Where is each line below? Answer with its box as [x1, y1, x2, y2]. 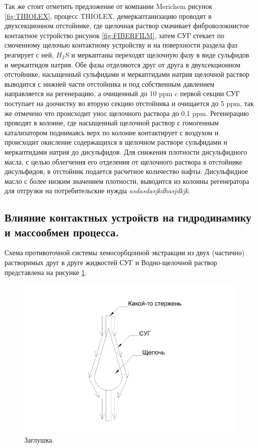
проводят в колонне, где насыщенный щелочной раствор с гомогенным [4, 117, 219, 128]
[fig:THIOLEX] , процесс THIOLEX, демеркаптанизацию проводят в [4, 10, 212, 21]
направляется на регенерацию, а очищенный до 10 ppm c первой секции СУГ [4, 88, 240, 99]
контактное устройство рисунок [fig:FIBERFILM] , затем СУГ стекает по [4, 30, 224, 40]
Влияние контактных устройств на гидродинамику [4, 210, 252, 225]
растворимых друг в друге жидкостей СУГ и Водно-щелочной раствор [4, 257, 217, 268]
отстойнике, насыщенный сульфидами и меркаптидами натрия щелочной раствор [4, 69, 250, 79]
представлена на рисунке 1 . [4, 267, 87, 277]
